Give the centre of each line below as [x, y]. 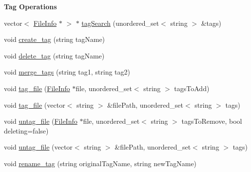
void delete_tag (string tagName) [54, 55]
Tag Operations [30, 6]
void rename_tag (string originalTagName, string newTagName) [100, 163]
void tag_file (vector [35, 105]
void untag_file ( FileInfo [41, 121]
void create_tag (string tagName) [55, 39]
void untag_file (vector [38, 147]
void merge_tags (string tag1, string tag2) [67, 72]
